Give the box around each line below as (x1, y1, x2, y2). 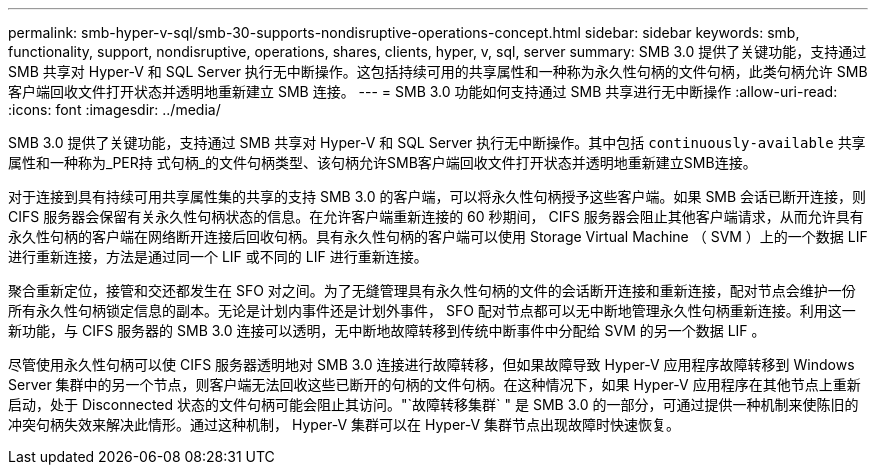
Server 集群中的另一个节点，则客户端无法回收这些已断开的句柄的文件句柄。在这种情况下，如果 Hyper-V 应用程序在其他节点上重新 (8, 376, 861, 393)
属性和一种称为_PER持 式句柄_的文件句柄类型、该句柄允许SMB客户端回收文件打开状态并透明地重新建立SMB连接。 (8, 154, 757, 171)
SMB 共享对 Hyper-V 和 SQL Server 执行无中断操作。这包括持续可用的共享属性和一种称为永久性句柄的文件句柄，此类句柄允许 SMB (8, 63, 868, 80)
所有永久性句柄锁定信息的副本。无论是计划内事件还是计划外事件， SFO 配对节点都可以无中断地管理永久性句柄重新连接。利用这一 (8, 302, 856, 319)
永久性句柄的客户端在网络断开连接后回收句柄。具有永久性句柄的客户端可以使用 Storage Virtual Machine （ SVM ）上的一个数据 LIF (8, 228, 868, 245)
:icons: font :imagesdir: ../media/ (8, 101, 221, 118)
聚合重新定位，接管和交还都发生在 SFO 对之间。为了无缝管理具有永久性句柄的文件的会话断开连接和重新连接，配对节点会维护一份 (8, 282, 856, 299)
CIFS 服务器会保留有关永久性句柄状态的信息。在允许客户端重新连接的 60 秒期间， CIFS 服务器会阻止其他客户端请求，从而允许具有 (8, 208, 864, 225)
